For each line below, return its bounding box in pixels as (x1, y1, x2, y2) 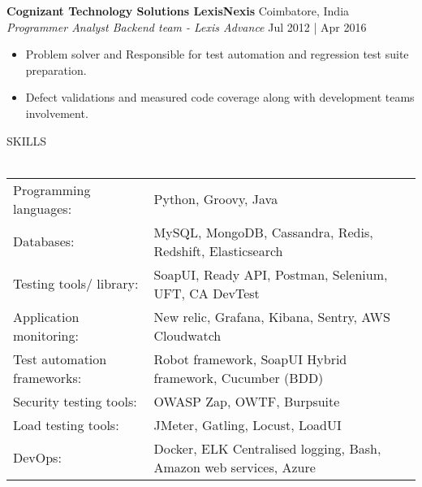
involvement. (25, 104, 88, 121)
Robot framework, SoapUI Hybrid (153, 349, 347, 368)
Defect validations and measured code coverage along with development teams (25, 89, 415, 106)
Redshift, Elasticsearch (153, 241, 283, 260)
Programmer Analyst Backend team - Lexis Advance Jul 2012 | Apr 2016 (6, 18, 367, 35)
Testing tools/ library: (13, 274, 139, 294)
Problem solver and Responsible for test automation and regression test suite (25, 46, 409, 63)
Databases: (13, 232, 75, 251)
